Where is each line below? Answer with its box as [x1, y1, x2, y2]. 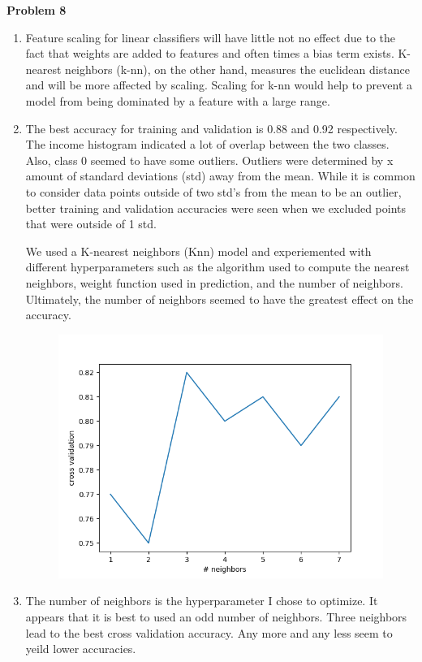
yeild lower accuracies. [25, 640, 136, 657]
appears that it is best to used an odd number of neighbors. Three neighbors [25, 608, 407, 625]
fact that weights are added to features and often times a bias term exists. [25, 45, 394, 62]
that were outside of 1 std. [25, 215, 157, 232]
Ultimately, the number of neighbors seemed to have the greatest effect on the [25, 290, 414, 307]
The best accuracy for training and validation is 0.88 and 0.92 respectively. [25, 119, 398, 136]
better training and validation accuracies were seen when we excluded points [25, 199, 406, 216]
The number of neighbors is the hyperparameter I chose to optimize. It [25, 592, 378, 609]
